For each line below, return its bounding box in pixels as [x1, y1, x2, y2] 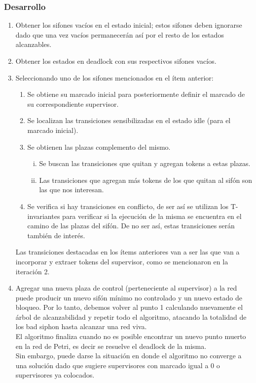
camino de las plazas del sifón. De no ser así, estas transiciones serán [27, 220, 235, 231]
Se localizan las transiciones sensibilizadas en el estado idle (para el [27, 115, 231, 126]
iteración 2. [15, 266, 50, 276]
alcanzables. [15, 39, 52, 49]
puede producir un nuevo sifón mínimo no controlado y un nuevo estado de [15, 292, 242, 302]
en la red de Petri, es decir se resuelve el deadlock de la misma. [15, 340, 207, 351]
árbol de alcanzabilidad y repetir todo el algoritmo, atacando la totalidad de [15, 311, 247, 322]
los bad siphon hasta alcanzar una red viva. [15, 321, 147, 332]
